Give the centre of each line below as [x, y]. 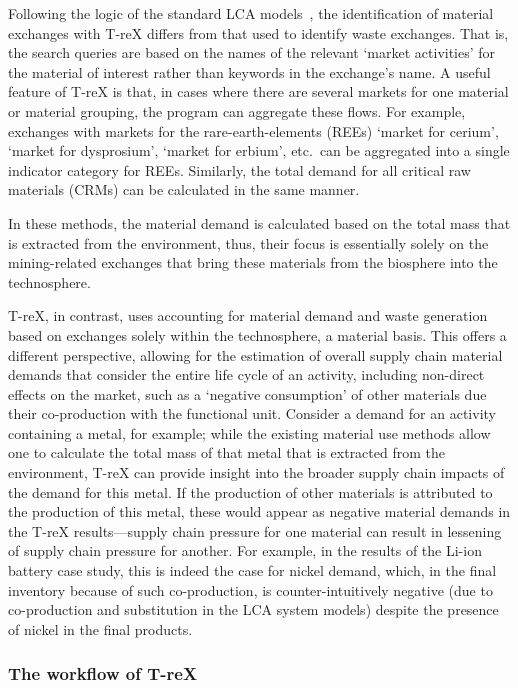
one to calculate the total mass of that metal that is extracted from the [226, 452]
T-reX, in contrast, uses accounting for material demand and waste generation [248, 315]
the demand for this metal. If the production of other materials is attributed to [250, 491]
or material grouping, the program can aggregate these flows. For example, [237, 110]
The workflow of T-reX [103, 673]
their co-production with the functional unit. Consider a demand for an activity [252, 413]
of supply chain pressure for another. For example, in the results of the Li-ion [245, 550]
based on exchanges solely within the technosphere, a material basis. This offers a [257, 334]
